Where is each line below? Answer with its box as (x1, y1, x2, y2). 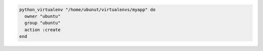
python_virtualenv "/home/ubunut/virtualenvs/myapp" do (19, 7, 156, 12)
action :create (24, 27, 61, 32)
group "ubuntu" (24, 20, 61, 26)
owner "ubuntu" (24, 13, 61, 19)
